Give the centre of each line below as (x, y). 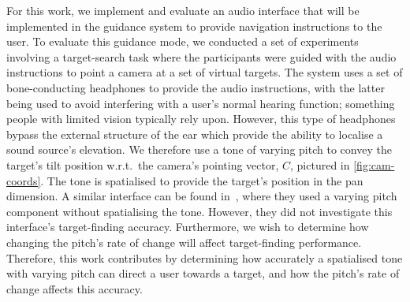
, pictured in (320, 164)
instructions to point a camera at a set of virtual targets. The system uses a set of (205, 72)
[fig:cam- (374, 164)
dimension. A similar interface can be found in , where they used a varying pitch (202, 196)
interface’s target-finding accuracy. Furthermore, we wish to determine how (188, 227)
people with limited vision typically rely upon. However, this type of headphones (201, 119)
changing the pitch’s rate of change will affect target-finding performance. (184, 242)
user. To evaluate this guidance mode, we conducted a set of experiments (183, 41)
